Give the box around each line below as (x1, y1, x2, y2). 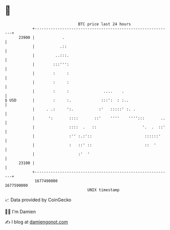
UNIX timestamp (87, 187, 120, 193)
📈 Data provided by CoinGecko (5, 197, 72, 203)
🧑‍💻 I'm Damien (5, 208, 36, 215)
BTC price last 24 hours (78, 22, 131, 27)
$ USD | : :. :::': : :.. (5, 97, 129, 103)
